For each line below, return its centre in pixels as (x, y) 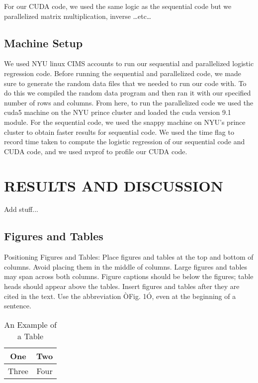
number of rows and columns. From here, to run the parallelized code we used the (129, 102)
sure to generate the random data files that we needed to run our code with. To (125, 83)
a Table (31, 336)
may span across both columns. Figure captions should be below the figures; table (129, 276)
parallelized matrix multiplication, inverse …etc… (78, 16)
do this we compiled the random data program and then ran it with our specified (128, 93)
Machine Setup (43, 43)
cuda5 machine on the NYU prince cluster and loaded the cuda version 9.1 (118, 112)
